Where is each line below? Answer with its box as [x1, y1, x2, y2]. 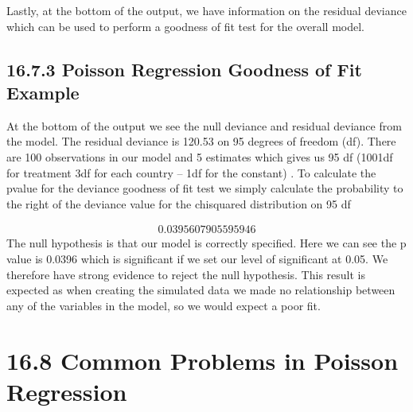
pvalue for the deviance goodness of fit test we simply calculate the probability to [6, 180, 403, 196]
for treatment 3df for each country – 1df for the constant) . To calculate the [6, 164, 376, 181]
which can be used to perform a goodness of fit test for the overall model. [6, 17, 365, 34]
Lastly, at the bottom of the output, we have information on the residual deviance [6, 2, 407, 18]
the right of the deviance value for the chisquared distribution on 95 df [6, 195, 351, 212]
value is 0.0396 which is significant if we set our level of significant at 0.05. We [6, 250, 388, 266]
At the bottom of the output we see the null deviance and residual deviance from [6, 117, 402, 134]
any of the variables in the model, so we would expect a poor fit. [6, 297, 321, 313]
